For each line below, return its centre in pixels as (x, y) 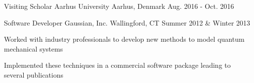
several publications (34, 74)
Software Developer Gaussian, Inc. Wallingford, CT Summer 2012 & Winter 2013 (127, 22)
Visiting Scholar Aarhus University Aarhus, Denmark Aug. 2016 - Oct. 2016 (119, 6)
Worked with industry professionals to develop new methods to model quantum (124, 39)
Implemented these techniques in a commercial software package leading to (117, 65)
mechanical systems (34, 48)
